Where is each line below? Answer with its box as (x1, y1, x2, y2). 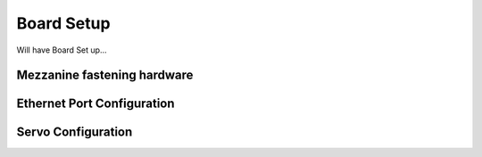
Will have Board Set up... (16, 45, 107, 55)
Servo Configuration (16, 125, 133, 140)
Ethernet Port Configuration (16, 96, 175, 112)
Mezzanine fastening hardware (16, 68, 194, 83)
